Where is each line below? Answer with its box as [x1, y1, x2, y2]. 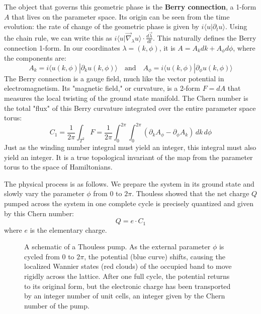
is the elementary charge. [30, 224, 107, 235]
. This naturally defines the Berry [153, 32, 256, 43]
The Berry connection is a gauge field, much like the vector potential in [4, 73, 224, 83]
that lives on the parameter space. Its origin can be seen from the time [12, 11, 230, 22]
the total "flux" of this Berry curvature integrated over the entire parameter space [4, 102, 256, 113]
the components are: [4, 53, 66, 63]
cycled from [24, 251, 60, 261]
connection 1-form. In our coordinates [4, 42, 120, 53]
